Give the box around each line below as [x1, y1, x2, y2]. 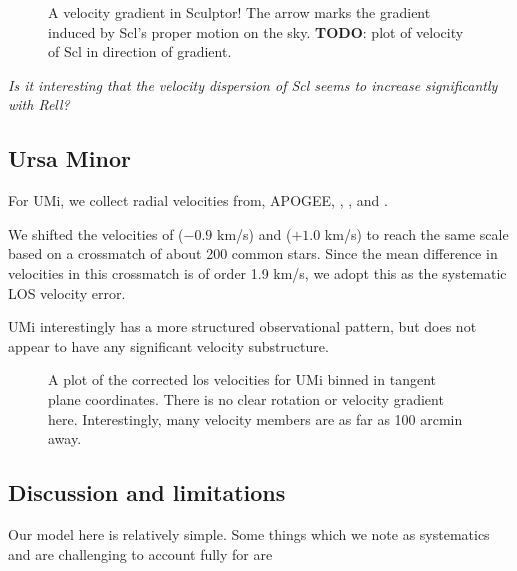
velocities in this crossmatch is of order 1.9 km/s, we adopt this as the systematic [8, 262, 507, 283]
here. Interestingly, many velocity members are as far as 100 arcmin [48, 408, 463, 429]
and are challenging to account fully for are [8, 543, 273, 564]
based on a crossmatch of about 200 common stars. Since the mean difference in [8, 243, 498, 264]
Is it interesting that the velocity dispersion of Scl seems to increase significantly [8, 74, 498, 95]
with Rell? [8, 94, 70, 115]
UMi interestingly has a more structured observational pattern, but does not [8, 316, 477, 337]
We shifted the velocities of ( [8, 223, 184, 244]
